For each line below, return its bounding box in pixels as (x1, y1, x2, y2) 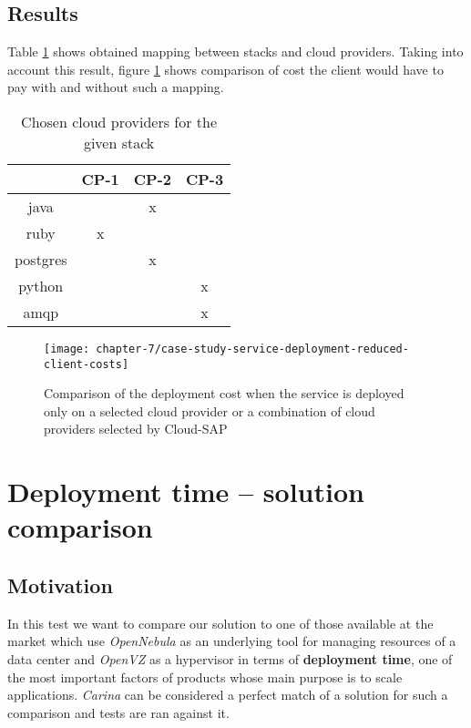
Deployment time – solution (7, 473, 364, 510)
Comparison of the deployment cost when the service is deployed (44, 384, 404, 403)
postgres (15, 248, 67, 270)
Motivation (7, 571, 113, 600)
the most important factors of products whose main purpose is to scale (7, 667, 403, 686)
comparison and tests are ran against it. (7, 702, 230, 722)
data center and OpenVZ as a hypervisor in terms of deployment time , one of (7, 650, 453, 669)
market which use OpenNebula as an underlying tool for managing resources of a (7, 631, 456, 651)
